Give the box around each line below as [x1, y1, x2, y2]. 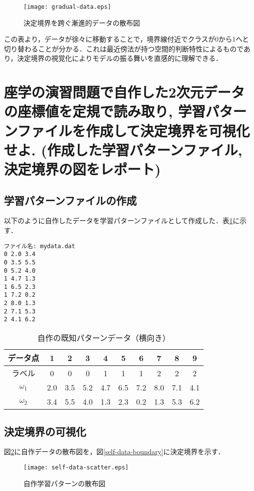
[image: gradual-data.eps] [23, 3, 111, 10]
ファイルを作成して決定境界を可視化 [17, 120, 250, 140]
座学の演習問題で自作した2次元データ [4, 82, 245, 102]
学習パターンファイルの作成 [4, 192, 137, 207]
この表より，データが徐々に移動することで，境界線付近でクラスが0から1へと [4, 34, 249, 44]
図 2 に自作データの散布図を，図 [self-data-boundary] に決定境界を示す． [4, 446, 225, 457]
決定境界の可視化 [4, 423, 86, 439]
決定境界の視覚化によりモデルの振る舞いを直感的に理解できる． [17, 53, 223, 63]
